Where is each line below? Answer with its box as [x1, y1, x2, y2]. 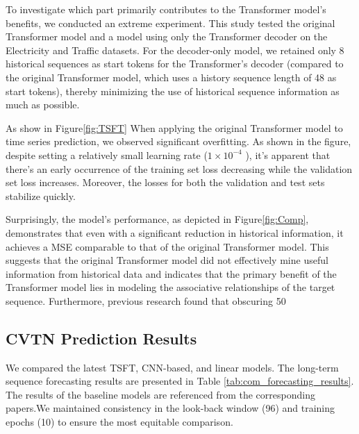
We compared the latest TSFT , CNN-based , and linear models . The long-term [6, 360, 339, 374]
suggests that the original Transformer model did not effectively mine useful [6, 253, 328, 267]
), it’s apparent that [245, 147, 331, 162]
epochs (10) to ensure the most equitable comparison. [6, 415, 233, 429]
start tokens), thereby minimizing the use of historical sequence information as [6, 83, 340, 98]
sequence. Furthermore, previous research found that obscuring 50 [6, 293, 286, 308]
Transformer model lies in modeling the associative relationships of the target [6, 280, 335, 294]
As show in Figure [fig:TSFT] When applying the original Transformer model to [6, 120, 343, 135]
